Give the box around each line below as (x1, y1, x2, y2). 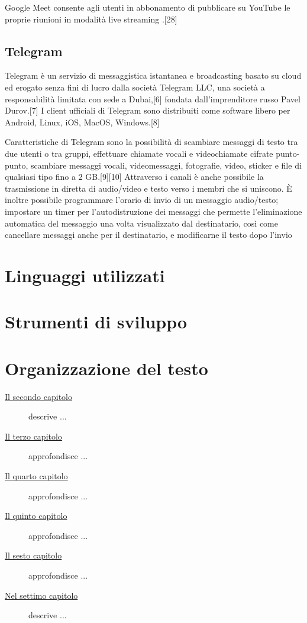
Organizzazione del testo (5, 356, 208, 380)
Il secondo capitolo (5, 390, 73, 402)
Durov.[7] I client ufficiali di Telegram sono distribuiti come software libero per (5, 104, 290, 117)
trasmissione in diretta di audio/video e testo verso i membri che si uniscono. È (5, 182, 292, 194)
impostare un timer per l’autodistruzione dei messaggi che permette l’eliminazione (5, 205, 302, 217)
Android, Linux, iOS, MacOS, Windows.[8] (5, 115, 160, 128)
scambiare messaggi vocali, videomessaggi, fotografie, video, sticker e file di (30, 159, 302, 171)
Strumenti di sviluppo (5, 309, 188, 334)
